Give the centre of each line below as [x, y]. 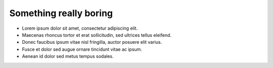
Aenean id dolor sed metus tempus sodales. [68, 56]
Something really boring [61, 13]
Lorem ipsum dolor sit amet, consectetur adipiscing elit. [80, 28]
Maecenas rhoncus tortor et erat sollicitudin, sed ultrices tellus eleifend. [97, 35]
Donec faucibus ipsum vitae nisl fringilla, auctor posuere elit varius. [92, 42]
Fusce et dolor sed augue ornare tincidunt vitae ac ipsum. [82, 49]
